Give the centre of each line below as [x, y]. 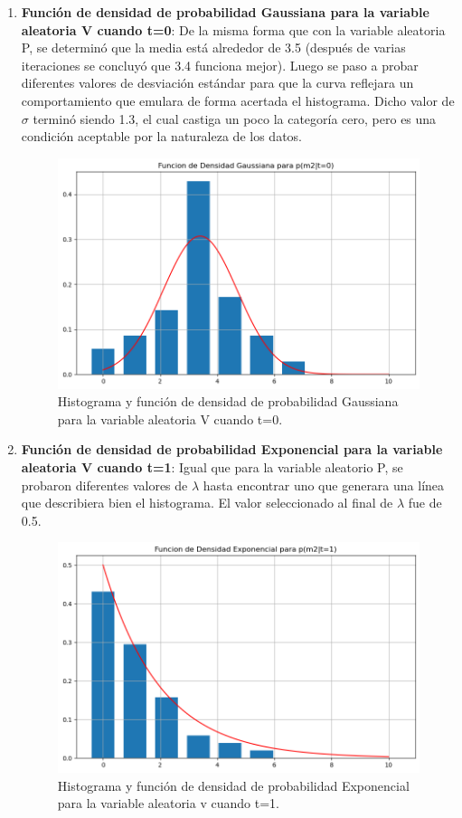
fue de [425, 503]
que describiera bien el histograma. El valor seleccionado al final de [207, 503]
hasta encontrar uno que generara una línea [324, 485]
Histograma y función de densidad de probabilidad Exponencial [233, 785]
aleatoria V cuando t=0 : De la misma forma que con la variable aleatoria [233, 29]
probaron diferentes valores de [104, 485]
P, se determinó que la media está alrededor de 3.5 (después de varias [213, 48]
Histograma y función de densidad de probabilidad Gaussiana [228, 401]
